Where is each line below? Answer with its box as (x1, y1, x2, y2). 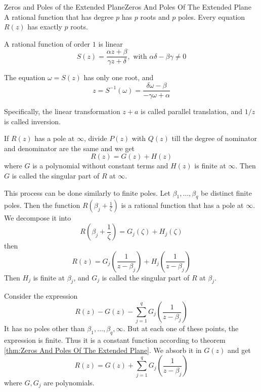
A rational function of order (4, 38, 91, 49)
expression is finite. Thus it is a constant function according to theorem (4, 335, 226, 345)
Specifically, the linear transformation (4, 106, 120, 117)
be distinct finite (201, 187, 252, 198)
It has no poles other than (4, 323, 85, 334)
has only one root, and (83, 72, 154, 83)
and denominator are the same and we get (4, 142, 135, 153)
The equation (4, 72, 46, 83)
